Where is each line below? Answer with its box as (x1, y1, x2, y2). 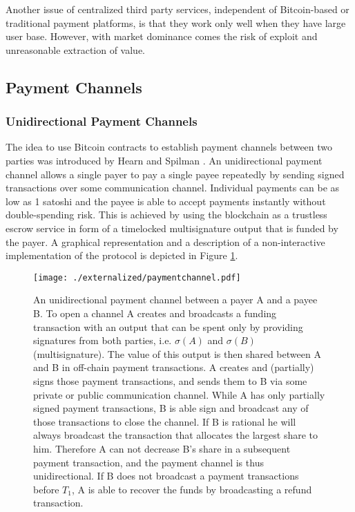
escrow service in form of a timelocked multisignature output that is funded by (6, 220, 338, 235)
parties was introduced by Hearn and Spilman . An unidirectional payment (6, 153, 323, 167)
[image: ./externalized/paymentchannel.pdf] (33, 272, 241, 283)
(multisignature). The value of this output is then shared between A (33, 346, 321, 361)
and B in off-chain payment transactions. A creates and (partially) (33, 360, 314, 374)
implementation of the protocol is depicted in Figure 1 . (6, 248, 238, 263)
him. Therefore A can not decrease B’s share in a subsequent (33, 441, 291, 455)
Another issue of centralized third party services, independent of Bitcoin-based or (6, 2, 349, 16)
